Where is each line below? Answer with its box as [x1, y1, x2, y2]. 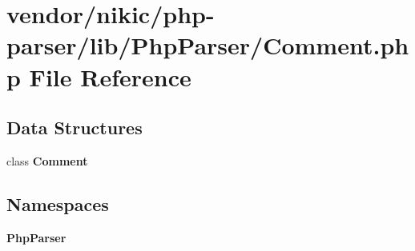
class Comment [6, 152, 88, 169]
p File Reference [6, 60, 191, 93]
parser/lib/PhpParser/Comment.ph [6, 29, 409, 62]
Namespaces [6, 191, 109, 216]
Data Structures [6, 115, 143, 140]
